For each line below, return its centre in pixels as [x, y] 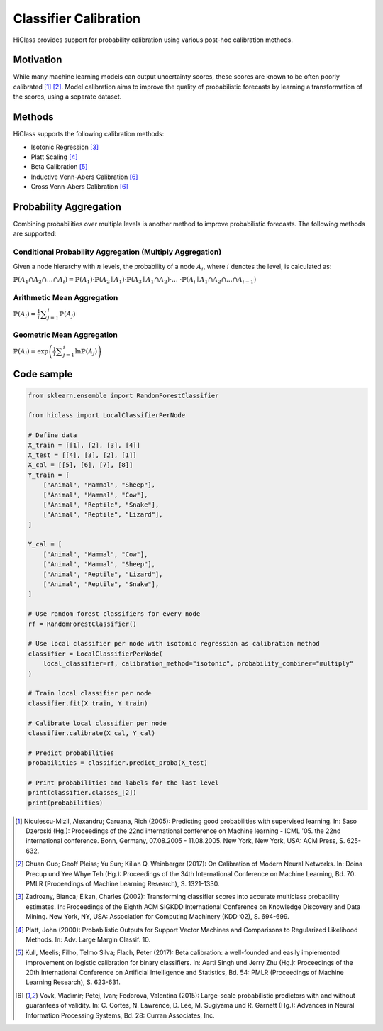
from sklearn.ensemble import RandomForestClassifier [123, 395]
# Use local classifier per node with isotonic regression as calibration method [174, 644]
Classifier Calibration [77, 18]
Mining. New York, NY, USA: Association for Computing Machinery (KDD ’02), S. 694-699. [158, 917]
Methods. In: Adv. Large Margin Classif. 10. [88, 939]
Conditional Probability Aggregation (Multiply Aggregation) [117, 252]
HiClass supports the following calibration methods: [89, 134]
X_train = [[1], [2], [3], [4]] [84, 445]
